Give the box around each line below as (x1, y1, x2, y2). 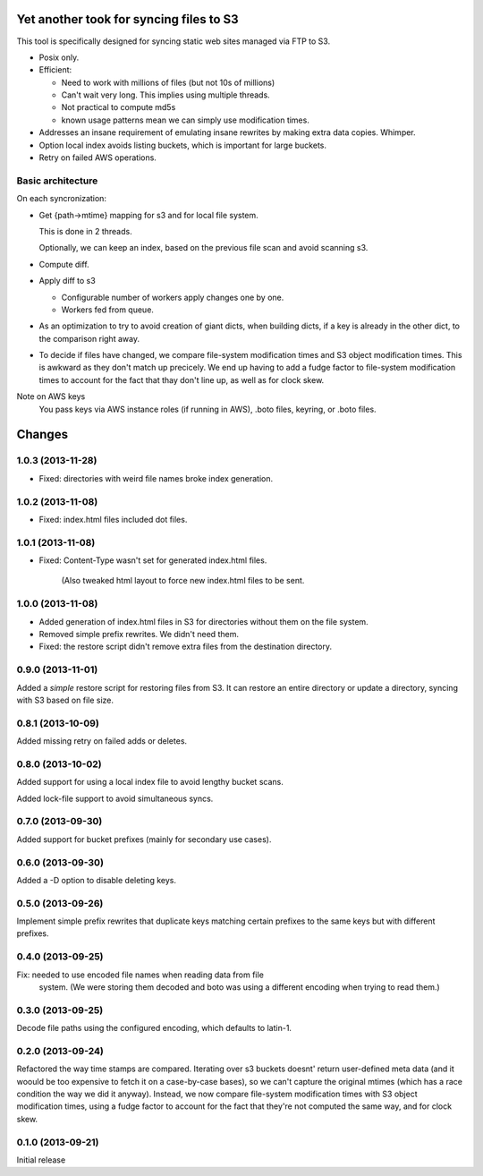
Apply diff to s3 (38, 276, 96, 286)
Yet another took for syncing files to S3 (16, 12, 239, 27)
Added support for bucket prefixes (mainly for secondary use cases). (16, 833, 272, 845)
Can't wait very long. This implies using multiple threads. (61, 89, 270, 100)
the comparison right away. (38, 333, 140, 344)
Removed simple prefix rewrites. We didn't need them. (38, 629, 239, 639)
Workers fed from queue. (61, 304, 154, 315)
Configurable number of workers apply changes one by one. (61, 292, 284, 303)
